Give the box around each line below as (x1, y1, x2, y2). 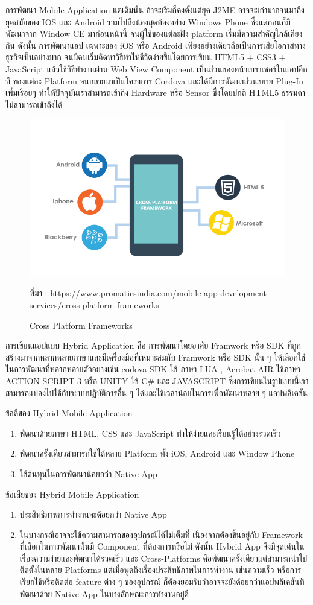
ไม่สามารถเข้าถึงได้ (5, 98, 63, 110)
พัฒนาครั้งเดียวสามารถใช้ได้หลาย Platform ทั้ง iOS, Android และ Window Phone (19, 447, 295, 460)
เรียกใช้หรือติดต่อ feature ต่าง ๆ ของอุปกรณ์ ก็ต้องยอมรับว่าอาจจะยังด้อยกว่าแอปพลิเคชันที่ (19, 575, 305, 588)
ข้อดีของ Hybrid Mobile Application (5, 407, 133, 419)
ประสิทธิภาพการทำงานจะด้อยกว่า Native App (19, 508, 167, 521)
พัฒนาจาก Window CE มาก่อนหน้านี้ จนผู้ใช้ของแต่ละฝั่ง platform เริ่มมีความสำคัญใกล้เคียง (5, 27, 303, 40)
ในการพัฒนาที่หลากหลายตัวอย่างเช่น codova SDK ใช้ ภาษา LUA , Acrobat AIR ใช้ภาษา (5, 363, 300, 375)
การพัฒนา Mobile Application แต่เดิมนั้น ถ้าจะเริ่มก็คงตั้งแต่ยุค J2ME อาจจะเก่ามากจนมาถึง (5, 4, 305, 16)
